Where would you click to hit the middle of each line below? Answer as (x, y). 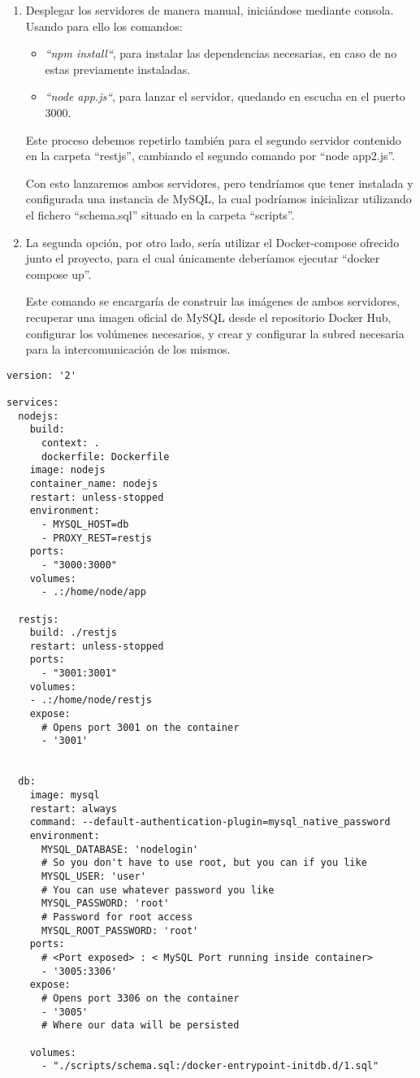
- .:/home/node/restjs (91, 700)
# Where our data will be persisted (140, 1026)
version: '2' (41, 375)
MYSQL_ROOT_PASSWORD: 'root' (120, 930)
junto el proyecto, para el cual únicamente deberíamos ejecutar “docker (203, 258)
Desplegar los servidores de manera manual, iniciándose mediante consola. (210, 10)
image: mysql (65, 795)
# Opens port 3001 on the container (140, 727)
